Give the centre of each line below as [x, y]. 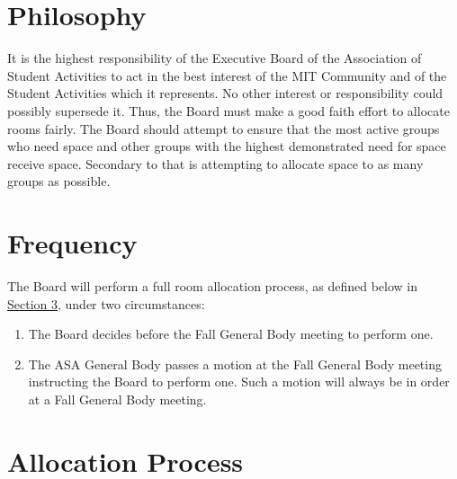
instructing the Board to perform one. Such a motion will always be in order [239, 381]
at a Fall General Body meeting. [117, 399]
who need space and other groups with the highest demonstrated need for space [227, 146]
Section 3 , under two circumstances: [106, 303]
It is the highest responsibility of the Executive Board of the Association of [215, 58]
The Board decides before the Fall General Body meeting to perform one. [231, 334]
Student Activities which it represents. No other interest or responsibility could [225, 93]
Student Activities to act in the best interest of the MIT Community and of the [227, 75]
